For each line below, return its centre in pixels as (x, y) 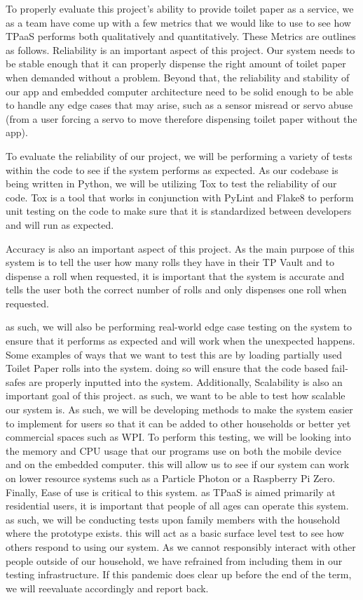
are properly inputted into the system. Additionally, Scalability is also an (186, 381)
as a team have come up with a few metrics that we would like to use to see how (178, 22)
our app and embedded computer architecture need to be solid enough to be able (180, 91)
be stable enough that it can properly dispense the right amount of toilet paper (176, 64)
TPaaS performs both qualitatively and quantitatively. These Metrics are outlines (181, 36)
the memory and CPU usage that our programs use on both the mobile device (173, 450)
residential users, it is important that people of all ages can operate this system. (177, 506)
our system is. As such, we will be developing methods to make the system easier (179, 409)
